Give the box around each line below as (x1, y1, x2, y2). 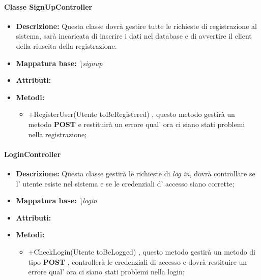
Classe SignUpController (4, 1, 93, 12)
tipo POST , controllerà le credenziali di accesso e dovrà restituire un (28, 256, 247, 267)
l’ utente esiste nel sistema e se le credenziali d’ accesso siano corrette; (16, 178, 235, 189)
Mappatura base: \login (16, 195, 97, 206)
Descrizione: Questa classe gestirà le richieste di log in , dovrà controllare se (16, 168, 255, 178)
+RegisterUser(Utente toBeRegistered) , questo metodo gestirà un (28, 109, 235, 119)
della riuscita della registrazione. (16, 40, 117, 51)
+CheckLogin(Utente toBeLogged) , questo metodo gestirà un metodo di (28, 246, 256, 257)
